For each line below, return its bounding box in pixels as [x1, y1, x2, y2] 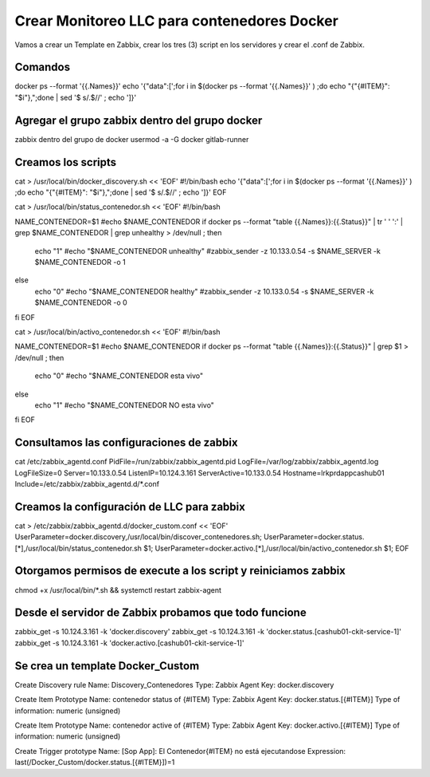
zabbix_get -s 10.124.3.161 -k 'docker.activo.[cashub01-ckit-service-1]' [14, 638, 244, 648]
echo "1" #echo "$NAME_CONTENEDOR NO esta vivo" [34, 400, 215, 410]
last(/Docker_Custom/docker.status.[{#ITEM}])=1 [14, 758, 175, 767]
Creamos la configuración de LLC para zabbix [14, 499, 246, 514]
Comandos [14, 61, 71, 74]
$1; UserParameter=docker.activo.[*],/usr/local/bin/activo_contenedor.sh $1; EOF [143, 543, 409, 553]
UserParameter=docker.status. [263, 532, 365, 542]
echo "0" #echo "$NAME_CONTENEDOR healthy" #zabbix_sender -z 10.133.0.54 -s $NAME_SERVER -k [34, 286, 374, 296]
